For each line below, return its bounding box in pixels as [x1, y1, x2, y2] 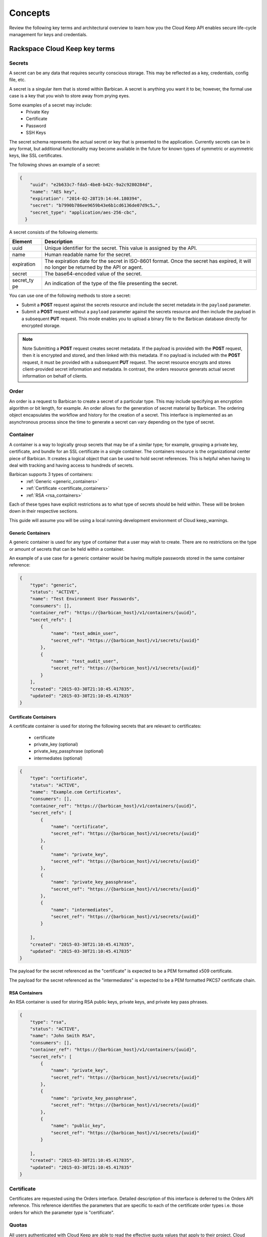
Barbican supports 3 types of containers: [9, 472, 93, 477]
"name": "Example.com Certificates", [30, 789, 122, 795]
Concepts [9, 7, 50, 18]
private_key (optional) [34, 741, 79, 747]
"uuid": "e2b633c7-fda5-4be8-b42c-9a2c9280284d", [30, 182, 153, 188]
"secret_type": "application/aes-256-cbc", [30, 209, 137, 215]
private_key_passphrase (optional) [34, 748, 104, 754]
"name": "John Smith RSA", [30, 1033, 96, 1039]
